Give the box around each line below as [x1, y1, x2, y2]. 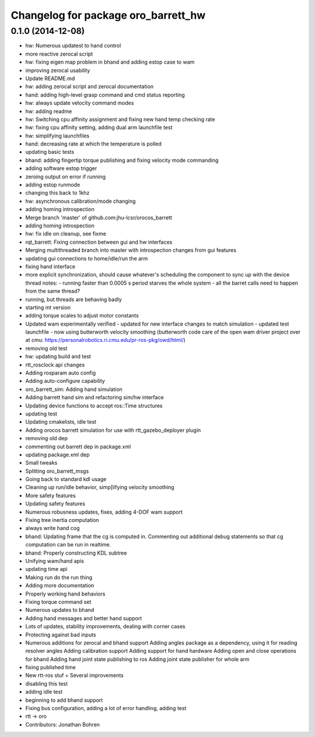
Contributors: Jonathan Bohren [25, 721, 100, 728]
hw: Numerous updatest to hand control [25, 42, 121, 49]
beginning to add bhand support [25, 696, 103, 704]
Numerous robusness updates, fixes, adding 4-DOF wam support [25, 508, 183, 515]
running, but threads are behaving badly [25, 296, 122, 303]
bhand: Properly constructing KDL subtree [25, 549, 127, 556]
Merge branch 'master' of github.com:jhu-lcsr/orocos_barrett [25, 214, 172, 221]
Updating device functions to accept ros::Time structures [25, 402, 163, 409]
